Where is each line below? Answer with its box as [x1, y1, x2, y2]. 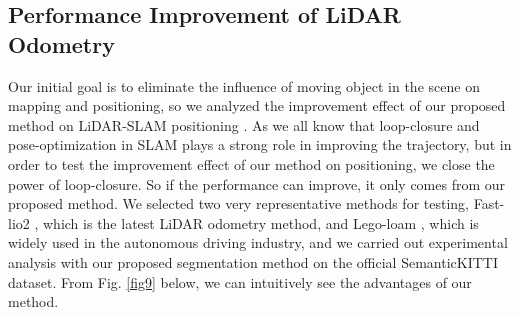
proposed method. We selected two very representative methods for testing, [8, 193, 469, 214]
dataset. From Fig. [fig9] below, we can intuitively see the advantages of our [8, 271, 472, 292]
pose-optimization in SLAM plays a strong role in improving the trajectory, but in [8, 134, 512, 155]
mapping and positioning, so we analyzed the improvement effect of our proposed [8, 95, 506, 116]
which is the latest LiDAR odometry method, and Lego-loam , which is [43, 212, 479, 233]
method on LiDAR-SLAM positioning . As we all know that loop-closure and [8, 114, 480, 135]
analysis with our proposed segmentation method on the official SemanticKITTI [8, 251, 498, 272]
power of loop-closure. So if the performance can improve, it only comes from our [8, 173, 506, 194]
